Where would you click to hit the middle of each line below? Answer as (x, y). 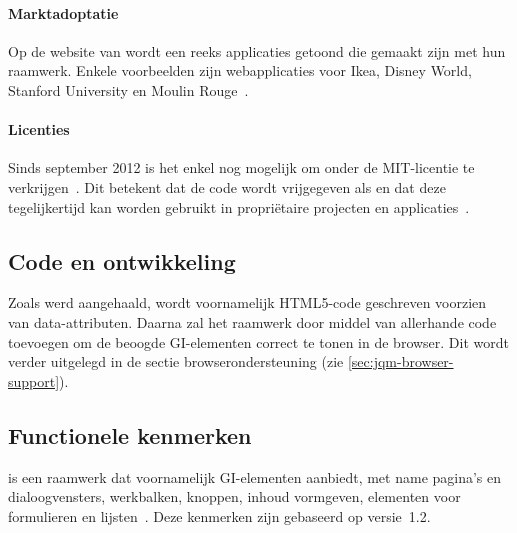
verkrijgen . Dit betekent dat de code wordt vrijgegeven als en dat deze (227, 186)
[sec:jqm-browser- (400, 361)
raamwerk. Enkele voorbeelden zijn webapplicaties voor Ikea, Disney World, (240, 70)
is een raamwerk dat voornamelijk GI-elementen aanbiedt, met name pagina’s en (255, 476)
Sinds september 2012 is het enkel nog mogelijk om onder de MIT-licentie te (241, 167)
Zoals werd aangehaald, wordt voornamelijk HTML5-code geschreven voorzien (247, 302)
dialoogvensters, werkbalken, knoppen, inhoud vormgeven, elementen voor (234, 496)
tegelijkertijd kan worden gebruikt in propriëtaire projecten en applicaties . (239, 206)
